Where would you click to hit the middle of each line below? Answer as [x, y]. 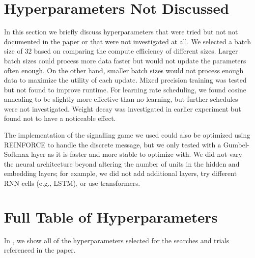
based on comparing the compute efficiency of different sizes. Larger [136, 51]
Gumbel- [236, 144]
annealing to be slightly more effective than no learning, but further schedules [121, 99]
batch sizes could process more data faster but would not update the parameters [125, 60]
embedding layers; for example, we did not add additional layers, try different [121, 173]
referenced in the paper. [40, 250]
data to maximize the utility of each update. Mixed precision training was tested [125, 80]
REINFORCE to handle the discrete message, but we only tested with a [113, 144]
